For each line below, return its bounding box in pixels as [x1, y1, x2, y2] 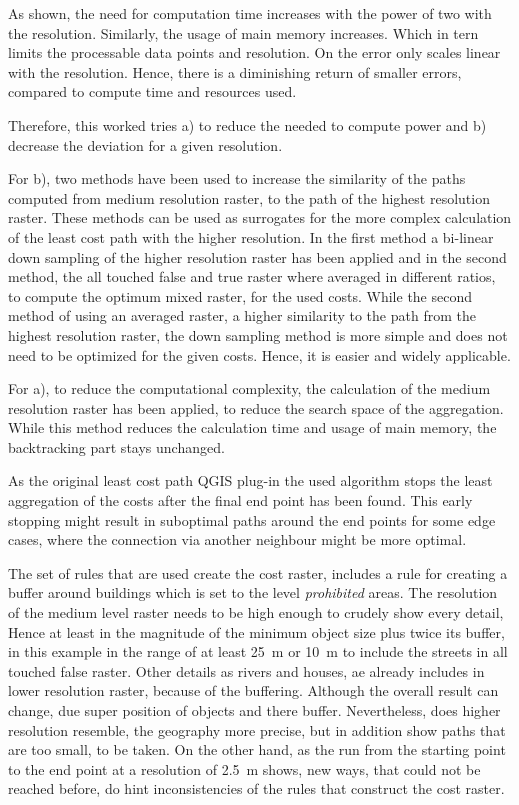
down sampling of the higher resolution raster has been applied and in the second [8, 246, 507, 267]
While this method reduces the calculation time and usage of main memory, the [8, 417, 497, 438]
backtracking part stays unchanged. [8, 436, 225, 457]
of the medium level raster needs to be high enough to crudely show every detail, [8, 602, 504, 623]
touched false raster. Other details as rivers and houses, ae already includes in [8, 660, 485, 681]
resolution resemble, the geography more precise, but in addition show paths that [8, 719, 506, 740]
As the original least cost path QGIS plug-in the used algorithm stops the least [8, 470, 493, 491]
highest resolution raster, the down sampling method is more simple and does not [8, 324, 508, 345]
